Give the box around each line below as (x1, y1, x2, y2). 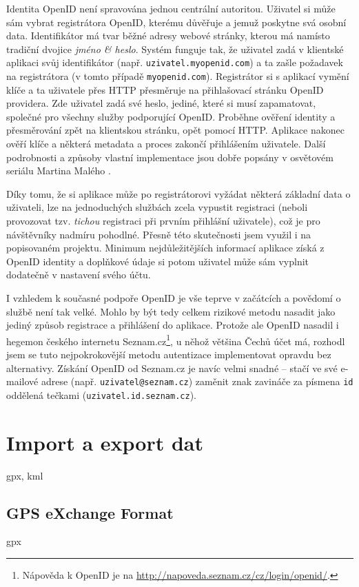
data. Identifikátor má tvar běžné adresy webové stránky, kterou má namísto (6, 28, 330, 43)
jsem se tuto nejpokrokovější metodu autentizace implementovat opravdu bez (6, 347, 331, 362)
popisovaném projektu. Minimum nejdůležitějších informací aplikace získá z (6, 240, 325, 255)
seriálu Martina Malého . (6, 163, 111, 178)
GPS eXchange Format (6, 502, 174, 523)
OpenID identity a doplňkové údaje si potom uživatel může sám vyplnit (6, 254, 309, 268)
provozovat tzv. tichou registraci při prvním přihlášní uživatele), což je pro (6, 214, 320, 228)
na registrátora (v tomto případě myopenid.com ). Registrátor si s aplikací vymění (6, 69, 349, 83)
